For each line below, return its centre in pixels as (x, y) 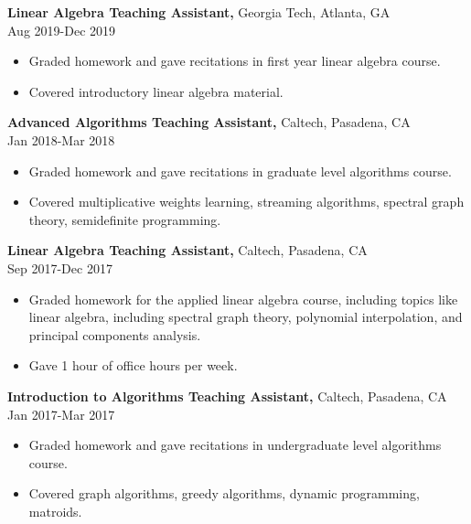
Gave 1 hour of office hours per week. (133, 365)
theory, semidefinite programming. (125, 219)
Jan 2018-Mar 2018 (61, 139)
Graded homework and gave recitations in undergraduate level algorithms (235, 445)
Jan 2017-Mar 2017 (61, 414)
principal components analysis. (115, 334)
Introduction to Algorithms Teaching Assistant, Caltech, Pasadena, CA (227, 396)
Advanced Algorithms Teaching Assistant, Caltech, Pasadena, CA (209, 122)
